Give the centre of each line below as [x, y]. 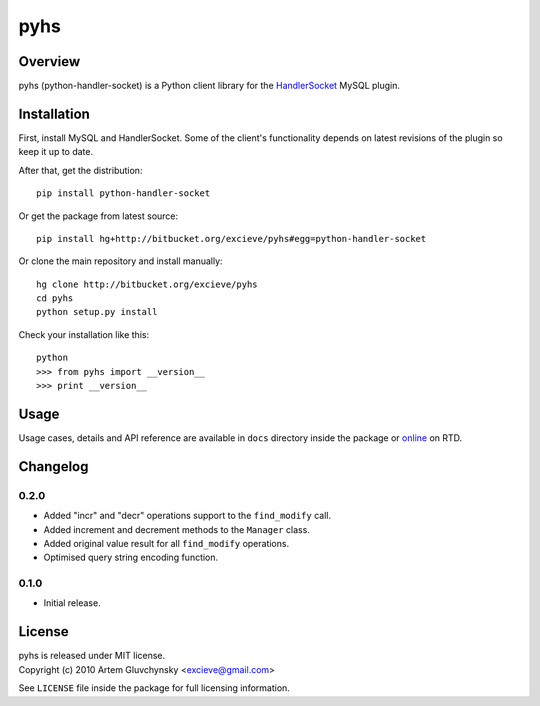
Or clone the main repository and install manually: [121, 261]
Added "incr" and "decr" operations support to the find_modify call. [187, 516]
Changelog [53, 466]
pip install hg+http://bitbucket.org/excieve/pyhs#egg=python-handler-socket [231, 238]
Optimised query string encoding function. [131, 557]
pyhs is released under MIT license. [92, 656]
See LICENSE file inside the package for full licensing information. [154, 688]
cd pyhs [55, 298]
